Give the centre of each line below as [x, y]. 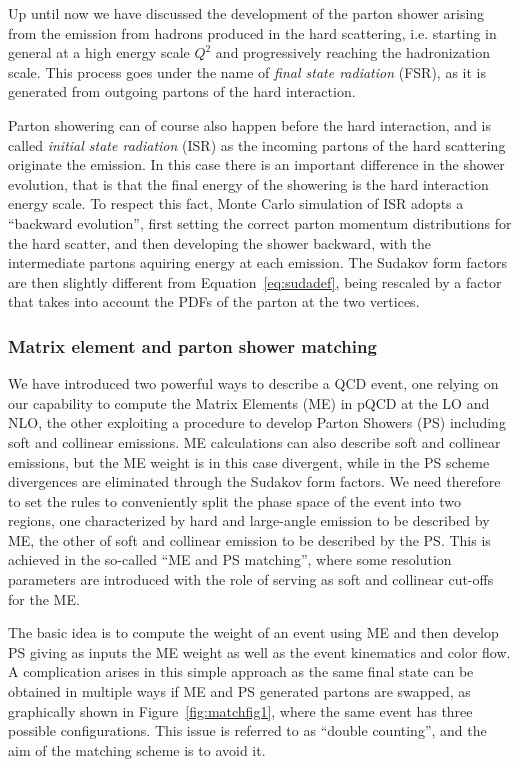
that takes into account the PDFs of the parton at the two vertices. [214, 301]
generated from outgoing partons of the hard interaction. [182, 91]
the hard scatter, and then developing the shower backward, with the [220, 242]
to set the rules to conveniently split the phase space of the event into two [235, 500]
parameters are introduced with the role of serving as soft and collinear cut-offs [251, 579]
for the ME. [44, 598]
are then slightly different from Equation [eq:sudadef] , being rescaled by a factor [255, 281]
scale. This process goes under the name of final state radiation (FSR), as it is [247, 71]
